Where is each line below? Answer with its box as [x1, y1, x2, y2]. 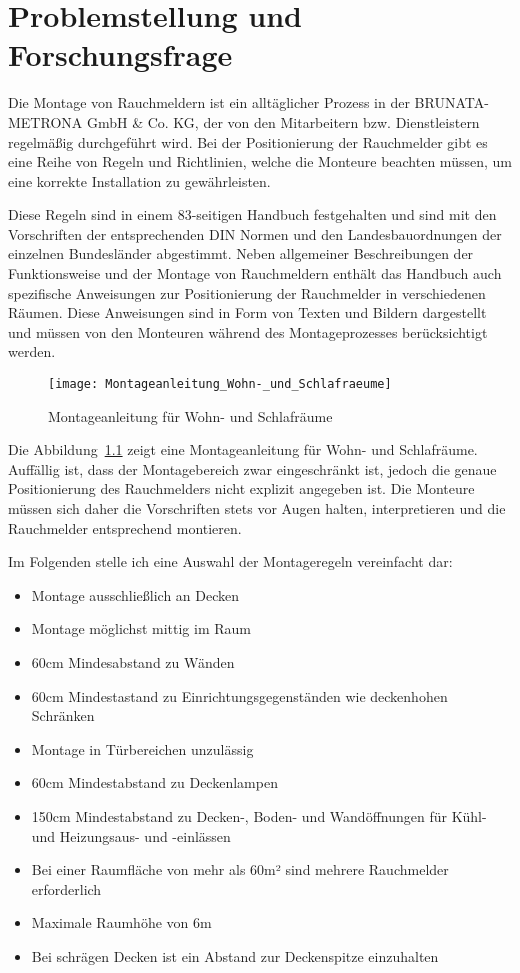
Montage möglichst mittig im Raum [31, 618, 251, 639]
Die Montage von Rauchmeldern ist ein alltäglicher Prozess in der [8, 92, 410, 113]
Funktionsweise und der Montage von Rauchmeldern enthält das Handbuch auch [8, 263, 502, 284]
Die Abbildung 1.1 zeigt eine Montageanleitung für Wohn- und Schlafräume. [8, 439, 478, 460]
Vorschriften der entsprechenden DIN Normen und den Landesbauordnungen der [8, 223, 502, 244]
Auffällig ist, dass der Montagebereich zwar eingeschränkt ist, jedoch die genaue [8, 458, 497, 479]
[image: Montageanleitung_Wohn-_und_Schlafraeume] [48, 377, 392, 392]
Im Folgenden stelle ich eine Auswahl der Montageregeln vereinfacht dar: [8, 551, 453, 572]
